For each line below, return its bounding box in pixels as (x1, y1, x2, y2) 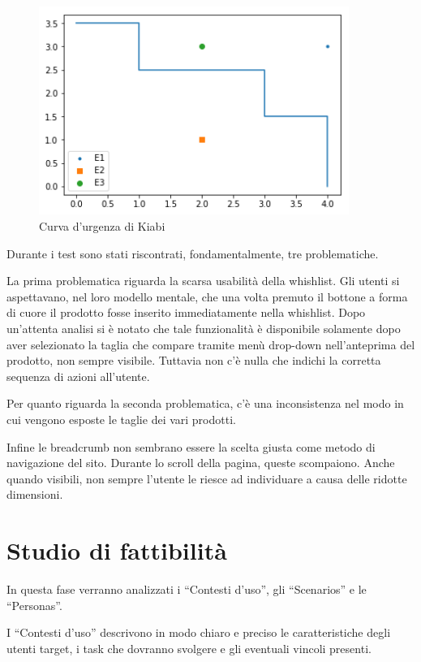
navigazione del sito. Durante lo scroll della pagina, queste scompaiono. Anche (6, 454, 395, 471)
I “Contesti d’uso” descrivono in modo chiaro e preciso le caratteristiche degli (6, 624, 391, 641)
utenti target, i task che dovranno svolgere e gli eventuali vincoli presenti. (6, 639, 372, 656)
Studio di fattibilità (6, 534, 227, 567)
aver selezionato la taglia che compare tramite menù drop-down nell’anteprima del (6, 335, 415, 353)
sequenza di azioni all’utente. (6, 367, 150, 384)
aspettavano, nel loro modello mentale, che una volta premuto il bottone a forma (6, 288, 408, 305)
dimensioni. (6, 486, 63, 503)
